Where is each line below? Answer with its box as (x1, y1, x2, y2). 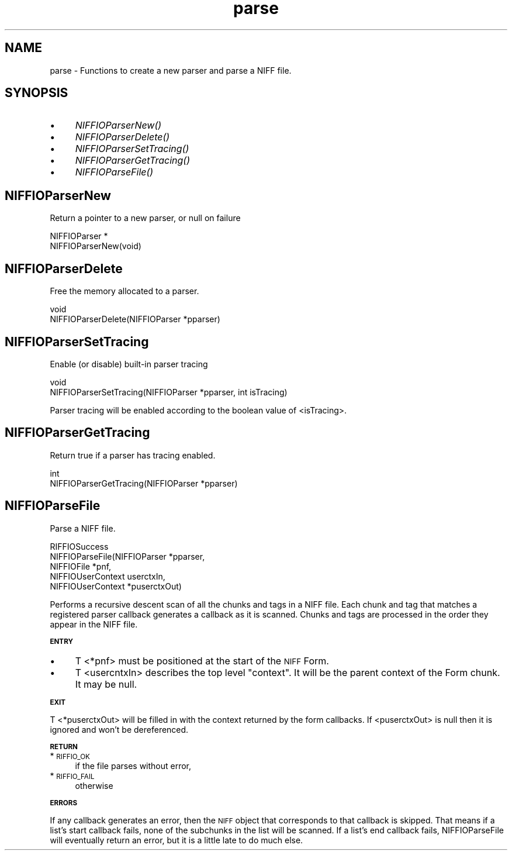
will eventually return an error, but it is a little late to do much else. (50, 835, 303, 845)
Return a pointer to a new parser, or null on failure (50, 213, 241, 223)
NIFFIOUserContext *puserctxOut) (50, 581, 182, 591)
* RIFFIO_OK (50, 750, 90, 761)
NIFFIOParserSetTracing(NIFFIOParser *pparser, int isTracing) (50, 387, 288, 397)
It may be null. (75, 678, 137, 690)
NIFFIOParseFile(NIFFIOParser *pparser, (50, 551, 205, 561)
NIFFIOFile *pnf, (50, 561, 112, 571)
